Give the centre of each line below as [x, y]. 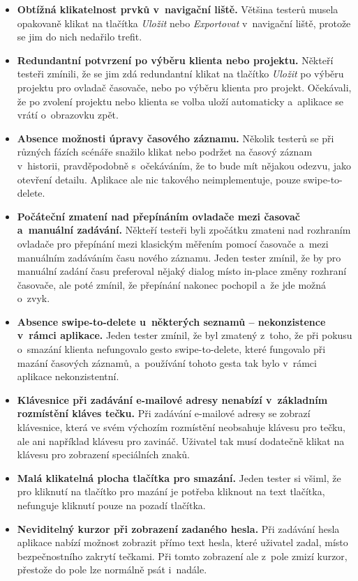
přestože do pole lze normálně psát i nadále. [112, 569]
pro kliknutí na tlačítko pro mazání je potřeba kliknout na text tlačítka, [171, 491]
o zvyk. [33, 298]
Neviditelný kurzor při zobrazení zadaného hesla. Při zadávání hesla [178, 528]
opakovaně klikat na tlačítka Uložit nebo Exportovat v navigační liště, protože [184, 23]
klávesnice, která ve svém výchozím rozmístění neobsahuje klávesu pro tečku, [181, 427]
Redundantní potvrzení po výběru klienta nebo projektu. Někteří [175, 60]
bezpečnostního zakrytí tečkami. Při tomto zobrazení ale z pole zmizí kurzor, [182, 556]
